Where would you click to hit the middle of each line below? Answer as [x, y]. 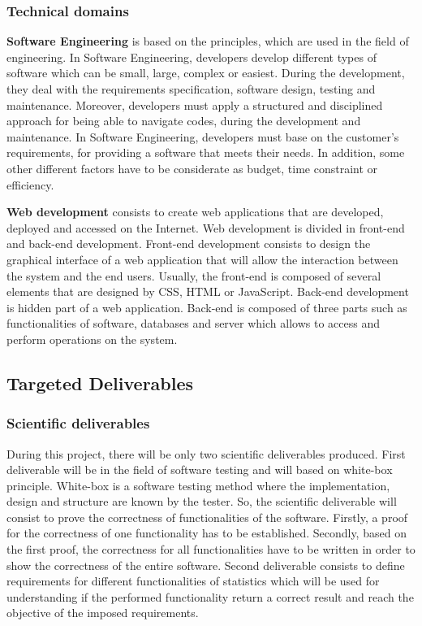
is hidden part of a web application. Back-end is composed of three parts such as [207, 307]
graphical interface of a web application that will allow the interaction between [202, 259]
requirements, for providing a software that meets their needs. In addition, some [206, 152]
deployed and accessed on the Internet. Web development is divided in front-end [206, 227]
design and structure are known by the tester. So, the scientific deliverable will [202, 501]
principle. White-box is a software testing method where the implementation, [198, 485]
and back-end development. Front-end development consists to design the [189, 243]
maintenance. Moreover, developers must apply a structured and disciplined [195, 104]
